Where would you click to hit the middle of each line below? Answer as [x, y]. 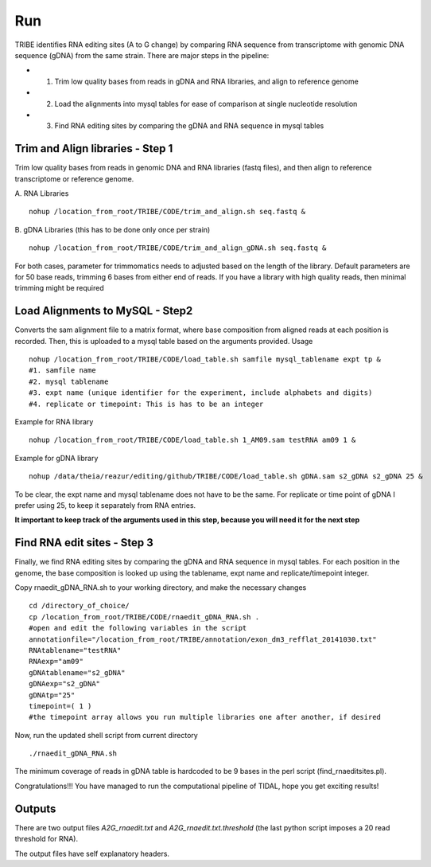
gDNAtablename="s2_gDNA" [77, 672]
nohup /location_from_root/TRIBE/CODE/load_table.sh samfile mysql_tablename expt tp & [205, 359]
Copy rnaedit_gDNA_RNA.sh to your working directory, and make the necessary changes [161, 587]
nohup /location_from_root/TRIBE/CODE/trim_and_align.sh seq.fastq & [167, 212]
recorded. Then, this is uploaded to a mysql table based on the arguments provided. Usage [164, 341]
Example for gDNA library [56, 458]
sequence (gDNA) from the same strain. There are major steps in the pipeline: [142, 55]
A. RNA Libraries [42, 193]
